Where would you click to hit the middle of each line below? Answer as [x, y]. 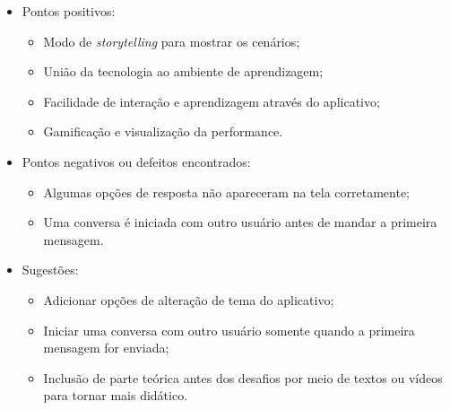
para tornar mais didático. [116, 395]
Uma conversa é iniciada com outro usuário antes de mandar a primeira [240, 222]
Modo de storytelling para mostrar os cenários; [172, 41]
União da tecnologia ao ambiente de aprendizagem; [183, 71]
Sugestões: [50, 270]
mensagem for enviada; [106, 348]
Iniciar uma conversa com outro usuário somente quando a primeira [229, 330]
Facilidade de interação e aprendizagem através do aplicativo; [212, 101]
